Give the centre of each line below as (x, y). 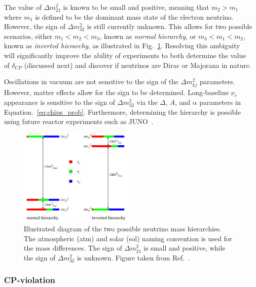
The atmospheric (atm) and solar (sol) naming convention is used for (128, 238)
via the (147, 102)
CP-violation (30, 279)
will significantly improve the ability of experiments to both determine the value (125, 55)
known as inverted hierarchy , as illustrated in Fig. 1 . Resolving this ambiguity (122, 46)
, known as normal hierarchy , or (148, 36)
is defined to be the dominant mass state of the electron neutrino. (134, 16)
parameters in (220, 102)
